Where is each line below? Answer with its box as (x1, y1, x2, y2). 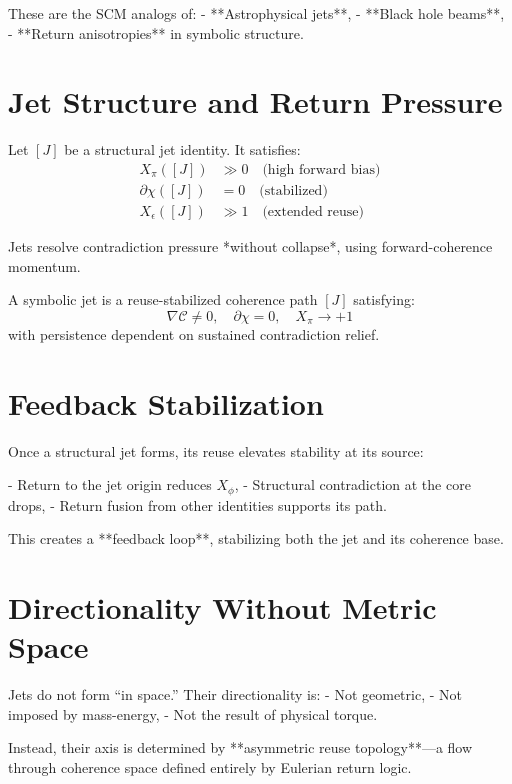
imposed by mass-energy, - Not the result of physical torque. (8, 703, 378, 724)
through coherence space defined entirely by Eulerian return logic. (8, 756, 412, 777)
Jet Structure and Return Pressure (8, 81, 503, 122)
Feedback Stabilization (8, 382, 324, 423)
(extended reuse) (262, 204, 365, 219)
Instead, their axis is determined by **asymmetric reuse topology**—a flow (8, 737, 473, 758)
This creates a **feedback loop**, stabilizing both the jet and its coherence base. (8, 528, 504, 549)
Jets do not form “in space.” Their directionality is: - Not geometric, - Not (8, 684, 462, 705)
